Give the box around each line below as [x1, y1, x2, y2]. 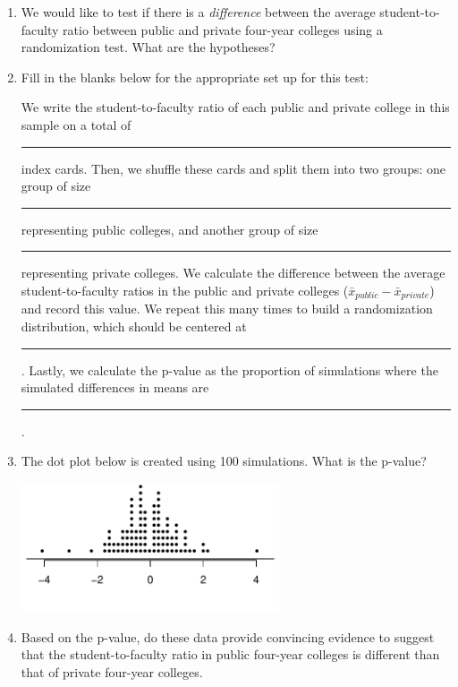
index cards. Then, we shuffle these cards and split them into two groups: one [21, 159, 446, 177]
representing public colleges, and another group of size [21, 219, 318, 238]
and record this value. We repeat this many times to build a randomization [21, 299, 433, 318]
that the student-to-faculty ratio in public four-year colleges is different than [21, 645, 440, 664]
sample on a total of [21, 115, 131, 133]
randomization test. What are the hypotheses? [21, 38, 276, 56]
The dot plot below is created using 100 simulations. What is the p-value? [21, 451, 427, 470]
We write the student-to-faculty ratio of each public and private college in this [21, 98, 450, 116]
